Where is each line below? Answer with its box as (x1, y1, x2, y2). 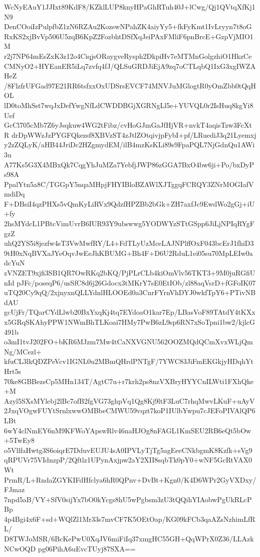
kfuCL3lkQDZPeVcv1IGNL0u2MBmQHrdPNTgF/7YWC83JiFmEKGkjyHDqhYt (4, 356, 253, 366)
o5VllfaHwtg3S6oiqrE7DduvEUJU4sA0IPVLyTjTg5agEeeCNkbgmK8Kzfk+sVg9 (4, 444, 252, 455)
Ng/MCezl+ (4, 346, 42, 356)
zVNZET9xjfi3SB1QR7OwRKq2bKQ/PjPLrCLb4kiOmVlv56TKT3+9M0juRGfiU (4, 267, 255, 278)
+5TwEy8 (4, 435, 35, 445)
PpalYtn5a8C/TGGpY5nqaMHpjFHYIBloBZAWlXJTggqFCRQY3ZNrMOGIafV (4, 178, 254, 189)
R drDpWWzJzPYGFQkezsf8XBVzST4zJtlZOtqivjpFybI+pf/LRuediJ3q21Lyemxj (4, 129, 256, 140)
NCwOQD (4, 543, 36, 553)
